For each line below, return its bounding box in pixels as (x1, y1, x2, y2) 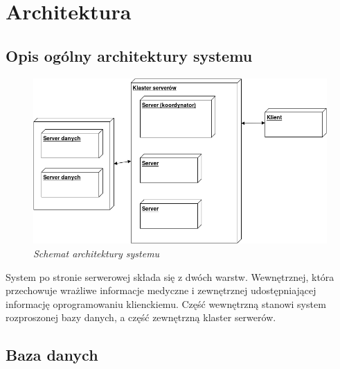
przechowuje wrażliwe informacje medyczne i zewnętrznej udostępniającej (6, 283, 316, 298)
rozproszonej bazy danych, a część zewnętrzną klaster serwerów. (6, 310, 276, 325)
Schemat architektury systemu (33, 246, 160, 260)
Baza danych (6, 344, 98, 366)
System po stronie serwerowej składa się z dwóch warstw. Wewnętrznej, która (6, 269, 334, 284)
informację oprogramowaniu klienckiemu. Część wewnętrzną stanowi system (6, 296, 326, 311)
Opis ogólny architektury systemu (6, 44, 253, 66)
